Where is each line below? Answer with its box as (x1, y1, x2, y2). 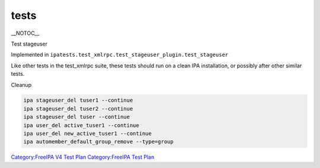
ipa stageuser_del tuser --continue (23, 114, 130, 121)
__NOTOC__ (11, 30, 40, 37)
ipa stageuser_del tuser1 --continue (23, 97, 133, 104)
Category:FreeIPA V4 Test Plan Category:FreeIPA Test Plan (11, 154, 155, 161)
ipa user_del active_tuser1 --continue (23, 122, 139, 128)
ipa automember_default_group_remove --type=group (23, 138, 174, 145)
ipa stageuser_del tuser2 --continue (23, 105, 133, 112)
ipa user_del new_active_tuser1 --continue (23, 130, 152, 137)
